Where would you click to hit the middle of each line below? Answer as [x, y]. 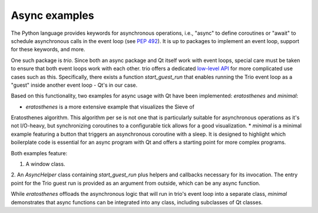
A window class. [45, 164]
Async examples [52, 15]
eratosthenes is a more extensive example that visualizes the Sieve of [110, 107]
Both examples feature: [39, 153]
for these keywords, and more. [48, 50]
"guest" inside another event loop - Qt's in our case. [74, 85]
